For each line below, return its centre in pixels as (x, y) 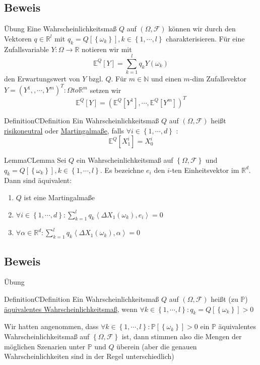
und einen (166, 79)
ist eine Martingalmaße (59, 197)
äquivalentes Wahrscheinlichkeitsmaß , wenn (71, 309)
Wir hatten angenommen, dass (51, 326)
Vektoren (18, 38)
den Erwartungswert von (42, 79)
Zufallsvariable (26, 49)
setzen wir (106, 90)
